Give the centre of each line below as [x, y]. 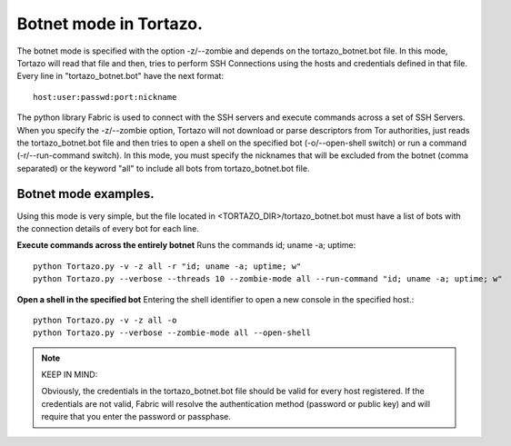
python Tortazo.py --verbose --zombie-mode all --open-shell [172, 333]
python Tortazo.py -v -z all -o [105, 320]
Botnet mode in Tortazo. [110, 24]
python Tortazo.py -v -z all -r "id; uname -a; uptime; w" [167, 266]
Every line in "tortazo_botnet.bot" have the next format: [120, 76]
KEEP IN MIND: [70, 375]
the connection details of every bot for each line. [108, 228]
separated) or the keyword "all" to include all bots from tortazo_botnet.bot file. [163, 168]
